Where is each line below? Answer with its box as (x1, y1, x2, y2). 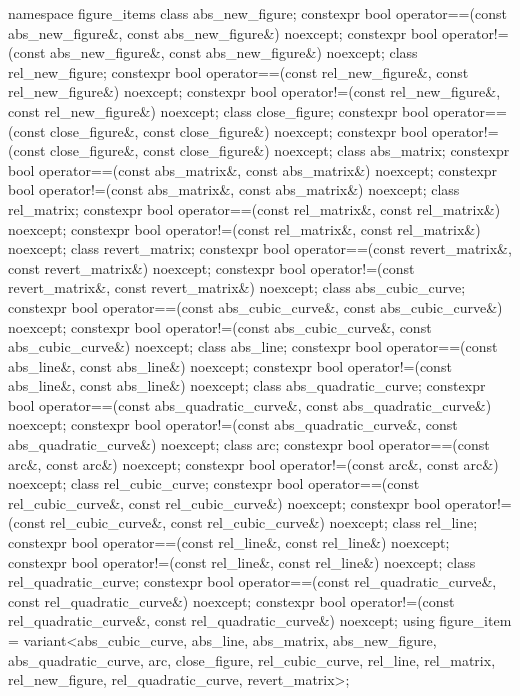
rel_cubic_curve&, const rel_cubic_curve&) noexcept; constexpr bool (8, 492, 441, 513)
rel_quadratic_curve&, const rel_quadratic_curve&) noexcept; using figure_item (8, 610, 512, 631)
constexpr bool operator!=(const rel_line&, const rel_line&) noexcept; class (8, 551, 476, 572)
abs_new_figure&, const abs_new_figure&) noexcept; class (50, 42, 418, 63)
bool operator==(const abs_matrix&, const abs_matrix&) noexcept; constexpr (8, 159, 498, 180)
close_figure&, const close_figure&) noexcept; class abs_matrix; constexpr (50, 140, 510, 161)
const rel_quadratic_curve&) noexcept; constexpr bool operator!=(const (8, 590, 455, 611)
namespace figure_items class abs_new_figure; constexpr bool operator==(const (8, 3, 507, 23)
